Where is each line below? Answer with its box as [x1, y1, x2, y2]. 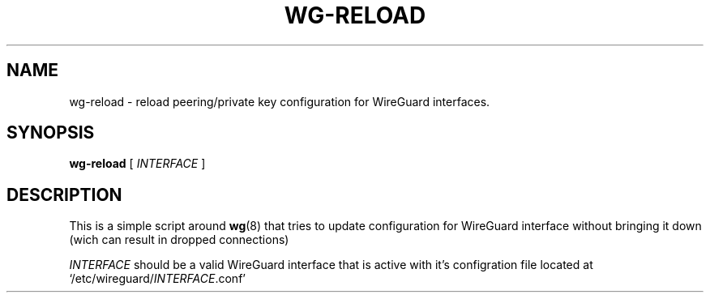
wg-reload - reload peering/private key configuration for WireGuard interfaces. [69, 94, 490, 109]
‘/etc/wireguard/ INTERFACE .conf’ [69, 271, 246, 286]
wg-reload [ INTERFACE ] [69, 156, 206, 171]
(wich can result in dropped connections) [69, 233, 289, 247]
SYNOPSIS [6, 122, 95, 143]
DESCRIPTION [6, 184, 122, 205]
